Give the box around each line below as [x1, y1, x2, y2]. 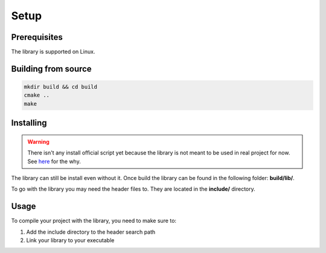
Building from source [11, 63, 92, 74]
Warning [27, 138, 50, 145]
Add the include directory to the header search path [26, 228, 156, 235]
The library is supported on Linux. [11, 48, 95, 56]
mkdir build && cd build [24, 83, 98, 91]
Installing [11, 118, 48, 128]
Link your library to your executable [26, 237, 115, 244]
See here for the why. [27, 158, 81, 165]
